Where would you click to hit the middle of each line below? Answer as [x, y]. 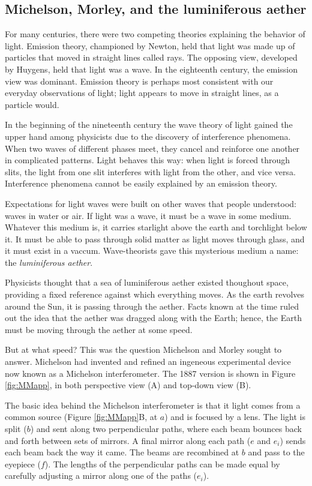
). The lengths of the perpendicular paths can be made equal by [162, 463]
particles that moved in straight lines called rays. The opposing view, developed [151, 57]
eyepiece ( [23, 463]
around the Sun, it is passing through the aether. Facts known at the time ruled [152, 306]
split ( [16, 429]
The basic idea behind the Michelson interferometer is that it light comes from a [153, 405]
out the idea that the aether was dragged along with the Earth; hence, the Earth [153, 318]
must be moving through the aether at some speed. [99, 329]
